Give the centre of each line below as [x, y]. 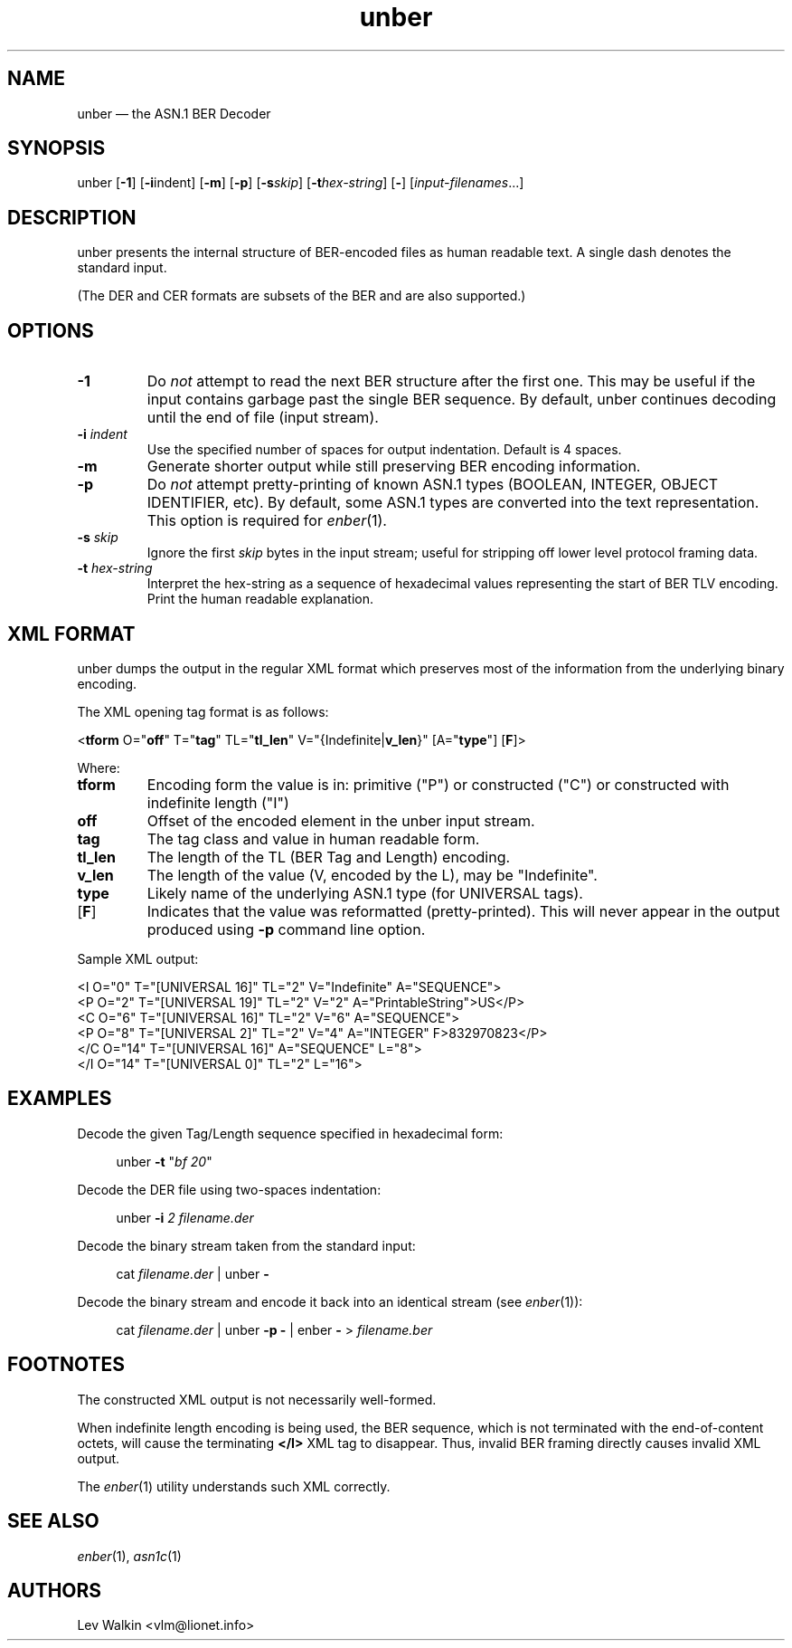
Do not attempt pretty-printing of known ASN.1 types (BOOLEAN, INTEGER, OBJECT [433, 485]
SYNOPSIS [57, 148]
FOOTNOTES [66, 1365]
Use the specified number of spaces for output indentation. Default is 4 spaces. [384, 450]
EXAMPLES [60, 1099]
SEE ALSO [53, 1521]
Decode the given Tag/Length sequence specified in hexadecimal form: [290, 1133]
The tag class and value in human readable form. [313, 838]
